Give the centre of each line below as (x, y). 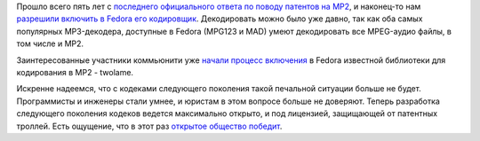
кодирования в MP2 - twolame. (75, 72)
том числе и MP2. (50, 43)
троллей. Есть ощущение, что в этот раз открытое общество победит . (149, 126)
